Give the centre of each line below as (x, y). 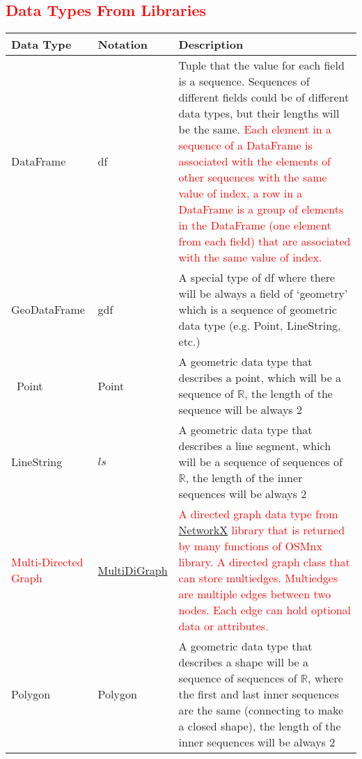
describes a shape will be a (244, 662)
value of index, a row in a (241, 193)
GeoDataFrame (48, 310)
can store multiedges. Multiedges (258, 578)
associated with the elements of (254, 161)
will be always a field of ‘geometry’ (263, 294)
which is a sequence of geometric (258, 310)
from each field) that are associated (265, 241)
